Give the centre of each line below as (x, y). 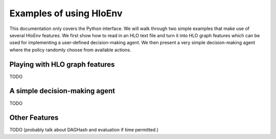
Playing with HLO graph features (62, 64)
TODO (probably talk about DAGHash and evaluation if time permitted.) (84, 130)
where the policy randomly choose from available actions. (70, 50)
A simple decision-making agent (62, 91)
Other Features (34, 118)
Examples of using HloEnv (66, 13)
